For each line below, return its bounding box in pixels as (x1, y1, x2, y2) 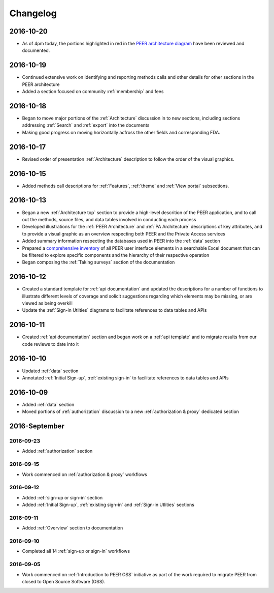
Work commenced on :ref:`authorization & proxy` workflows (22, 471, 147, 478)
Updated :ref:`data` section (22, 368, 79, 374)
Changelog (9, 8, 57, 19)
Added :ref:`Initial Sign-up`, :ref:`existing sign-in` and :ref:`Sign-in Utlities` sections (22, 501, 195, 508)
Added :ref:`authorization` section (22, 448, 93, 454)
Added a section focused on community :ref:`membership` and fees (22, 88, 164, 95)
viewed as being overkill (22, 300, 73, 306)
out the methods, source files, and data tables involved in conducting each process (22, 216, 196, 222)
